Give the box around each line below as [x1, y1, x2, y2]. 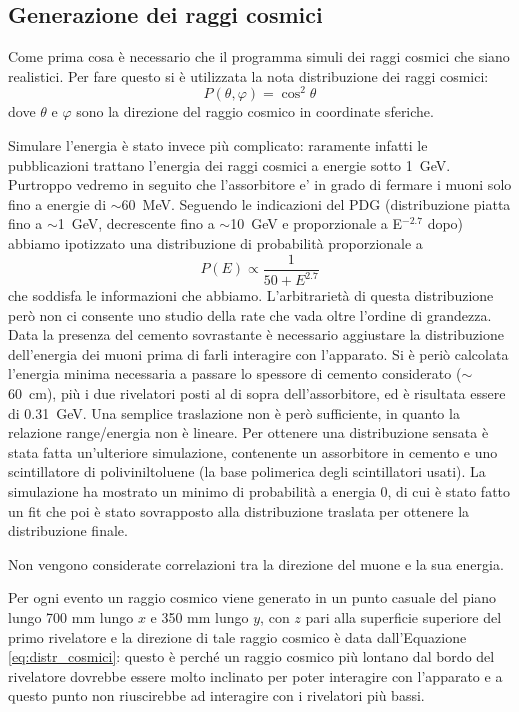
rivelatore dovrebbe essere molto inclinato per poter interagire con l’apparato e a [8, 665, 503, 686]
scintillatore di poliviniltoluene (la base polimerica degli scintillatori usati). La [8, 461, 486, 482]
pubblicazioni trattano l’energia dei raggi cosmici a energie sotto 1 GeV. [8, 154, 451, 175]
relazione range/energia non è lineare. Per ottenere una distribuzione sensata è [8, 422, 489, 443]
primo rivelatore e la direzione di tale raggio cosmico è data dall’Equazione [8, 626, 467, 647]
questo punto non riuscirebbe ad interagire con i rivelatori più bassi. [8, 685, 425, 706]
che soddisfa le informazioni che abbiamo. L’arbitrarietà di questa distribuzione [8, 285, 494, 306]
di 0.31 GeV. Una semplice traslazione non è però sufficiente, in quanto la [8, 402, 460, 423]
